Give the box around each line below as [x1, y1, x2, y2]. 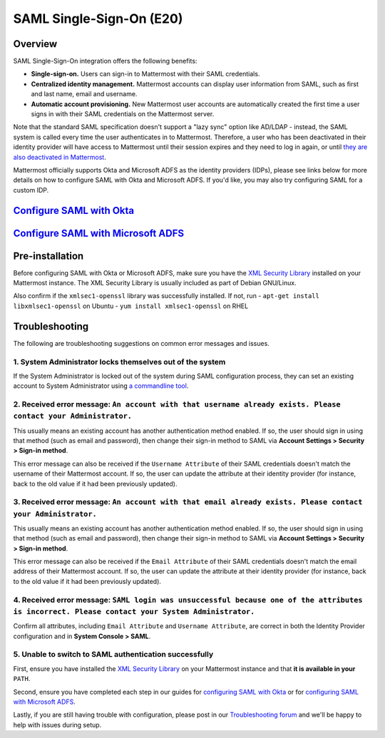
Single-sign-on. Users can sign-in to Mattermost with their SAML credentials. [31, 70, 260, 78]
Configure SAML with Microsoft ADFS [13, 227, 185, 239]
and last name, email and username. [31, 90, 138, 98]
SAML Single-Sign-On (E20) [13, 11, 183, 26]
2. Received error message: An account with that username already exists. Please [13, 399, 342, 409]
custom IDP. [13, 185, 49, 194]
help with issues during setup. [13, 720, 102, 729]
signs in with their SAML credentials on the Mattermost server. [31, 110, 215, 118]
